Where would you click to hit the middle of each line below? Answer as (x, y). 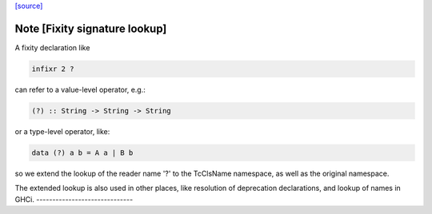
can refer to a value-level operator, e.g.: (80, 89)
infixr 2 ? (53, 69)
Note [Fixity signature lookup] (91, 28)
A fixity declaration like (52, 47)
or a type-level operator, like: (62, 131)
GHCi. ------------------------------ (74, 199)
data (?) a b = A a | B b (82, 153)
